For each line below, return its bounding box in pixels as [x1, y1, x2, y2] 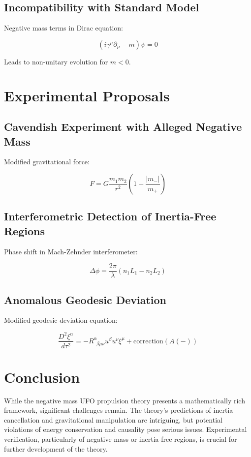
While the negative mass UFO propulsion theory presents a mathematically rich [4, 395, 245, 405]
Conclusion [4, 366, 80, 387]
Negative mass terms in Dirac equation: [4, 23, 123, 33]
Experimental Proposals [4, 85, 170, 105]
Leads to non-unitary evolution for [4, 56, 108, 66]
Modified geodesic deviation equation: [4, 315, 118, 325]
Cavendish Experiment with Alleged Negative [4, 119, 242, 134]
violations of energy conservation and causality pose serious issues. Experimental [4, 424, 247, 434]
